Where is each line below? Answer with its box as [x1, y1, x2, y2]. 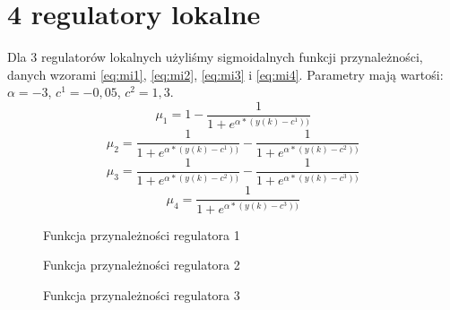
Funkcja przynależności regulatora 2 [43, 255, 240, 274]
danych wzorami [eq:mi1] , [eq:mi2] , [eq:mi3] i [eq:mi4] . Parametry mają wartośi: [7, 65, 444, 83]
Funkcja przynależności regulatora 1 [43, 225, 240, 244]
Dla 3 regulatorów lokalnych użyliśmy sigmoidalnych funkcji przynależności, [7, 47, 423, 66]
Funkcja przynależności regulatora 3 [43, 285, 240, 304]
